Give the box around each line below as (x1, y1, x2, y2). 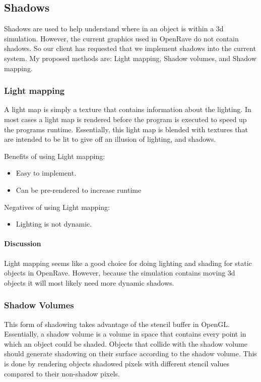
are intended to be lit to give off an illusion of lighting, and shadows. (4, 134, 216, 144)
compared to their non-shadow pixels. (4, 368, 120, 378)
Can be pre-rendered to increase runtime (16, 184, 142, 195)
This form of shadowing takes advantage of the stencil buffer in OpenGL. (4, 318, 230, 329)
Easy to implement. (16, 168, 77, 178)
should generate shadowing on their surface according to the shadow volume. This (4, 348, 257, 359)
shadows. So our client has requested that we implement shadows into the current (4, 43, 256, 53)
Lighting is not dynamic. (16, 219, 92, 229)
